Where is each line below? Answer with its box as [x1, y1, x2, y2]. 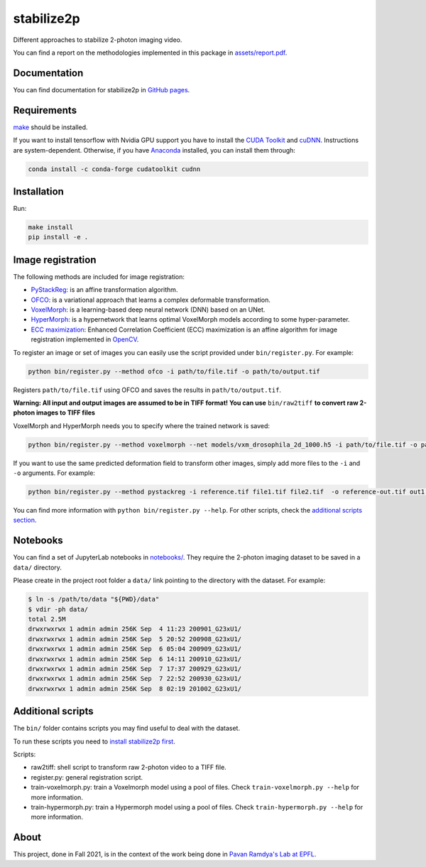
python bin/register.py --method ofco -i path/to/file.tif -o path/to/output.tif [28, 367, 321, 376]
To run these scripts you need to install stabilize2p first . [13, 737, 175, 746]
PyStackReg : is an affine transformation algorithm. [31, 285, 178, 294]
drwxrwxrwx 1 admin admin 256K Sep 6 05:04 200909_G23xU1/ [28, 645, 242, 653]
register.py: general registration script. [31, 773, 143, 781]
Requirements [13, 104, 77, 116]
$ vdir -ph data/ [28, 605, 89, 614]
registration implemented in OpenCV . [31, 335, 139, 344]
